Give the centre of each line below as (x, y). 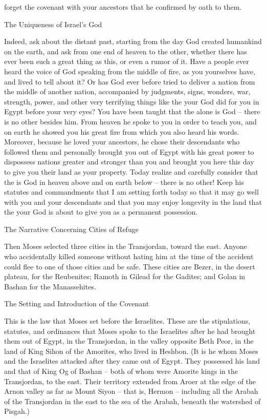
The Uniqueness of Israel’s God (53, 24)
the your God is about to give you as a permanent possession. (101, 212)
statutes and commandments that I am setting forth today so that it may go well (131, 192)
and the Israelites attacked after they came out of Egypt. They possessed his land (132, 361)
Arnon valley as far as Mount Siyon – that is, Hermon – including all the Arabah (131, 391)
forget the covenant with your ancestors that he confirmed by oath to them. (123, 7)
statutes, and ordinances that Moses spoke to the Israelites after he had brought (130, 331)
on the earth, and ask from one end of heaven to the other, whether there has (126, 51)
